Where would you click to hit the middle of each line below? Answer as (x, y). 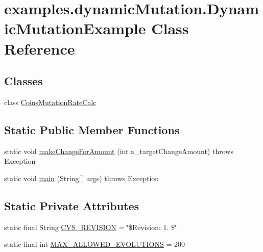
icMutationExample (75, 28)
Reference (40, 48)
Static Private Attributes (72, 205)
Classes (23, 81)
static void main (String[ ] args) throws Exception (82, 178)
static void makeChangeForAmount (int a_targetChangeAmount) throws (119, 151)
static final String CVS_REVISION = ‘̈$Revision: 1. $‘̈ (90, 227)
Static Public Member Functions (92, 129)
